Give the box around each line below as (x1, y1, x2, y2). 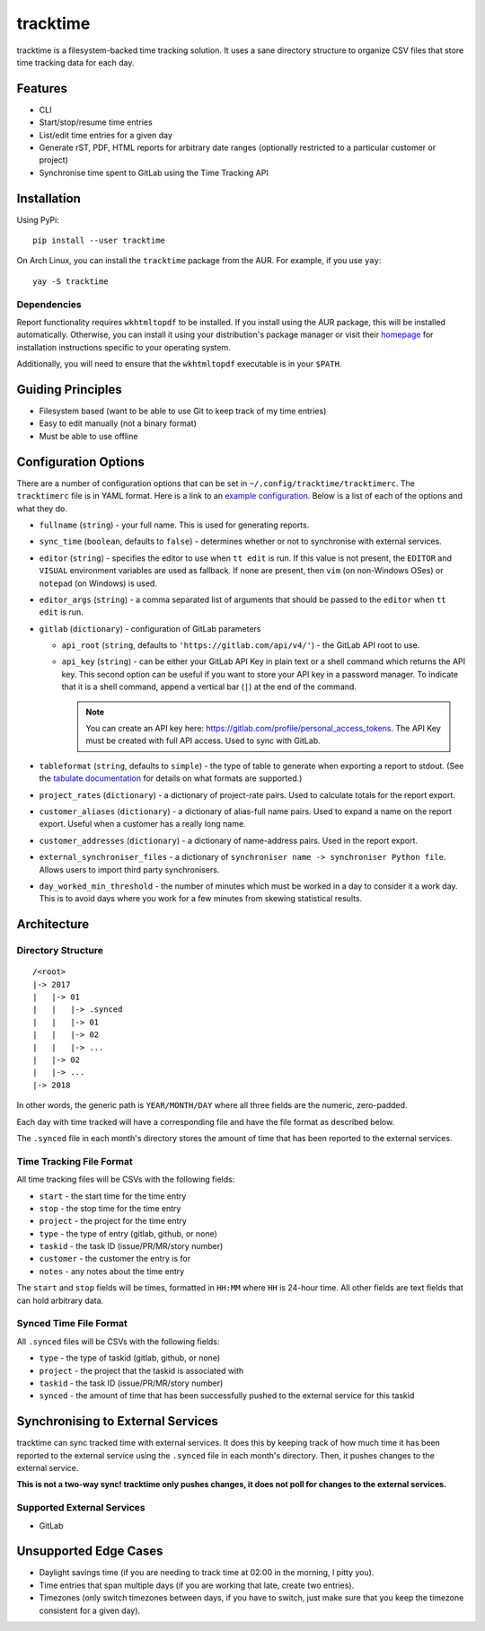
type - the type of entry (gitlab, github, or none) (39, 1228, 217, 1239)
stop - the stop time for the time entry (39, 1202, 181, 1213)
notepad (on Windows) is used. (39, 578, 157, 589)
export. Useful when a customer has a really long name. (39, 819, 246, 829)
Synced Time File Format (16, 1317, 128, 1330)
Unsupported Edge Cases (16, 1544, 163, 1559)
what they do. (16, 503, 67, 514)
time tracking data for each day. (16, 57, 135, 67)
